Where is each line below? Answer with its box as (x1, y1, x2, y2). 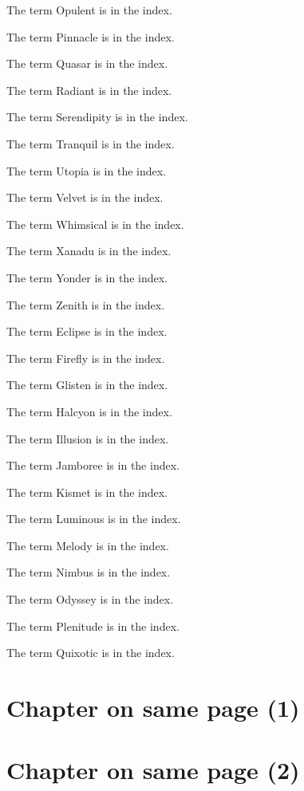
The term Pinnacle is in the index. (6, 28, 175, 45)
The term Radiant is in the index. (6, 81, 172, 98)
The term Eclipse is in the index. (6, 323, 168, 340)
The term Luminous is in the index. (6, 510, 181, 527)
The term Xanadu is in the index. (6, 242, 172, 259)
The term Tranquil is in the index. (6, 135, 175, 152)
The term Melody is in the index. (6, 537, 169, 553)
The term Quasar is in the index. (6, 55, 168, 72)
